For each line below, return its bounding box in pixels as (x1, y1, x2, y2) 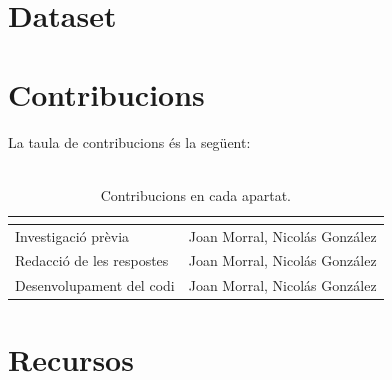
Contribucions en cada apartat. (100, 184, 291, 205)
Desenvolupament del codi (15, 275, 175, 296)
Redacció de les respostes (15, 250, 169, 271)
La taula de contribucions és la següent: (8, 131, 251, 152)
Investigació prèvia (15, 225, 130, 246)
